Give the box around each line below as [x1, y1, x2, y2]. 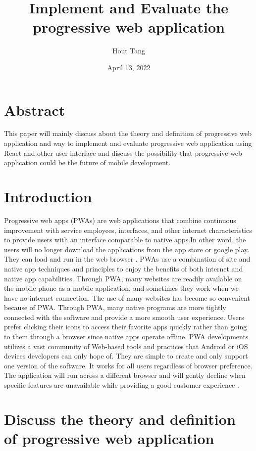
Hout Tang [112, 45, 146, 56]
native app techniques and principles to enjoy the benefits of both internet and [4, 263, 243, 273]
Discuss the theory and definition [4, 408, 236, 429]
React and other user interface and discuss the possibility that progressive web [4, 147, 242, 158]
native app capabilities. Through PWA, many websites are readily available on [4, 273, 242, 283]
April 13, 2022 [107, 62, 151, 72]
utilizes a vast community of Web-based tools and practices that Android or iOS [4, 341, 248, 351]
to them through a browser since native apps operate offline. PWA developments [4, 331, 249, 342]
